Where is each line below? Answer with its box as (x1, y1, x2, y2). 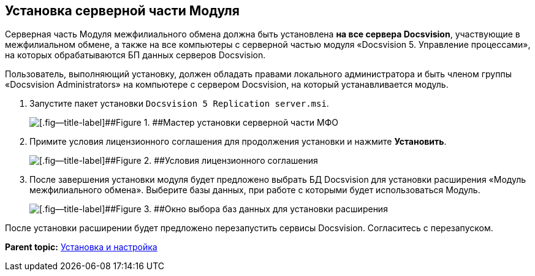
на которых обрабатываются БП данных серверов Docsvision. (5, 50, 266, 61)
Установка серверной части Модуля (5, 3, 240, 18)
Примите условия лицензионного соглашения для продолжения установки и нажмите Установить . (29, 136, 447, 147)
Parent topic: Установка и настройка (5, 242, 157, 253)
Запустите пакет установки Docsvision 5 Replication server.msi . (29, 98, 329, 109)
